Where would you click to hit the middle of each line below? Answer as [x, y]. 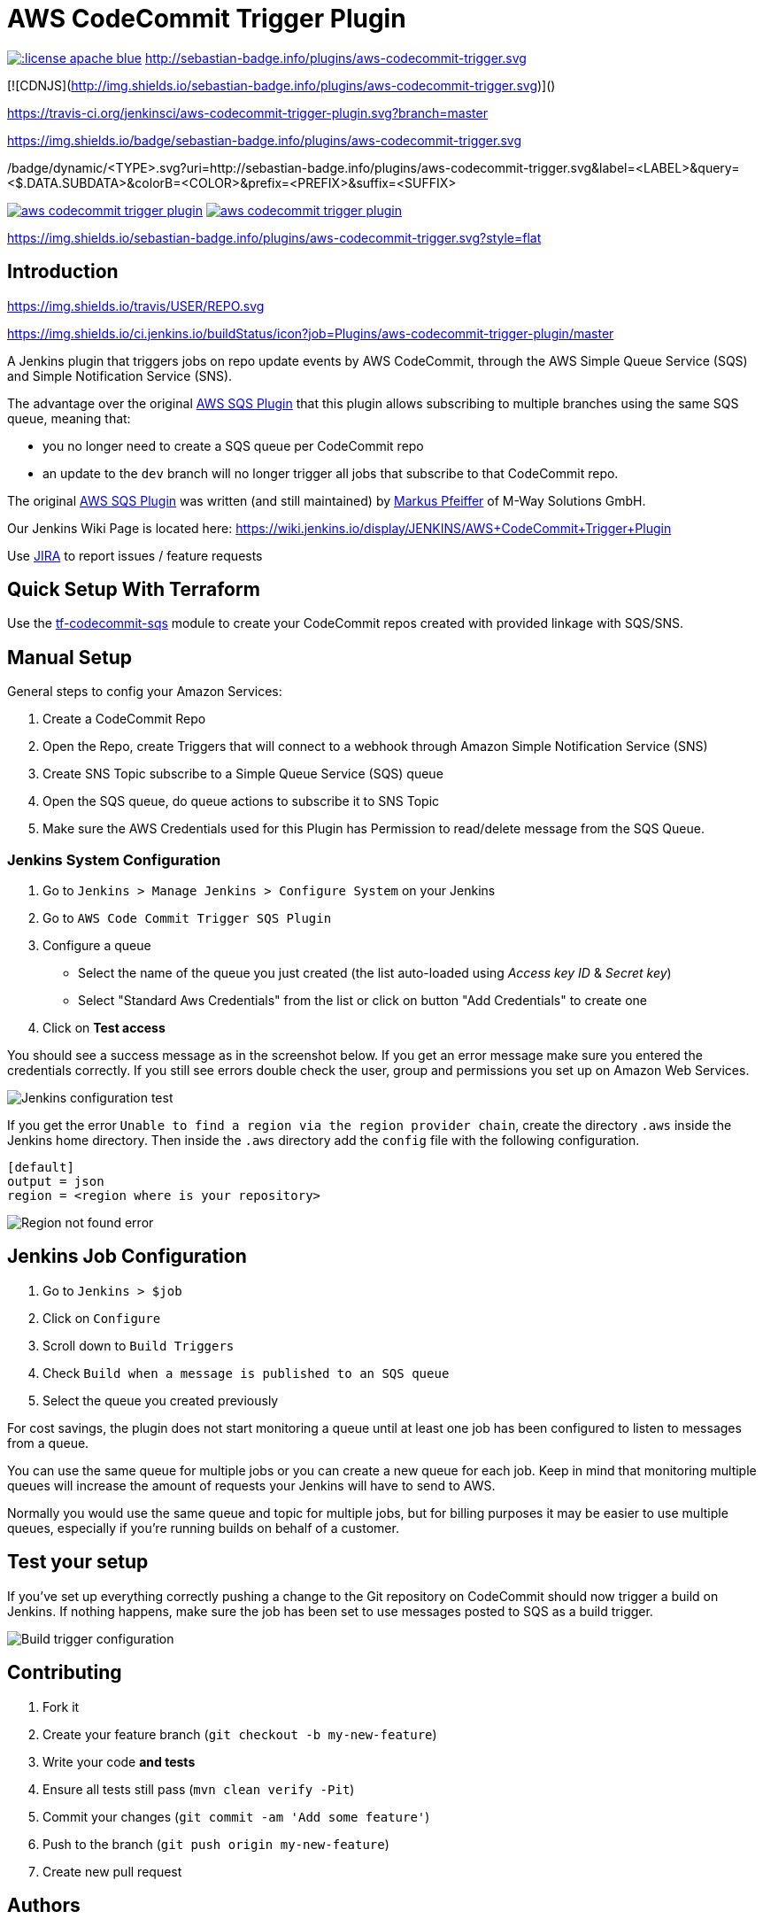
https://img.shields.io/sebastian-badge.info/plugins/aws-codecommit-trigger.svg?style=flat [274, 237]
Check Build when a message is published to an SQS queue [246, 1373]
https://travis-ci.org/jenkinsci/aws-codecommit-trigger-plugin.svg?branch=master [247, 112]
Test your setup [78, 1562]
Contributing [65, 1673]
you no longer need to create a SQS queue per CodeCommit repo [233, 445]
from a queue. [48, 1443]
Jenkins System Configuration [114, 859]
